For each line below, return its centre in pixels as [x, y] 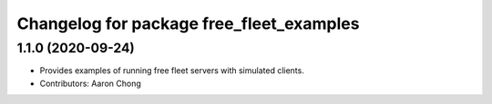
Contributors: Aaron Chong [90, 83]
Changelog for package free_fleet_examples [188, 24]
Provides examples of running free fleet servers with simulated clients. [172, 71]
